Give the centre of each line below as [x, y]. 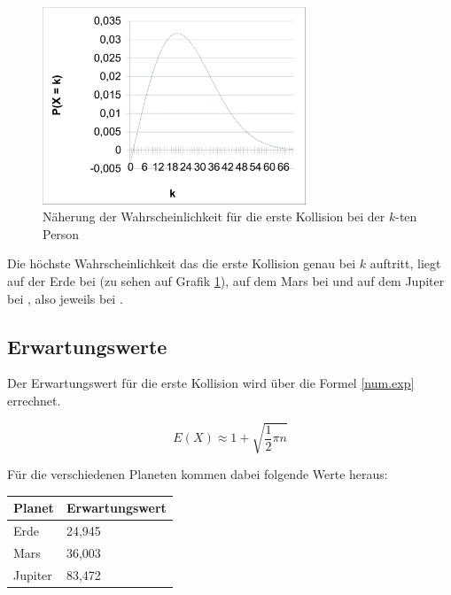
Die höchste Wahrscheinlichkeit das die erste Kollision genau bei [182, 263]
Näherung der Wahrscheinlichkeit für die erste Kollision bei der [214, 216]
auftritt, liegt [405, 263]
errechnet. [34, 400]
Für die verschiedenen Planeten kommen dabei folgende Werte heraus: [198, 474]
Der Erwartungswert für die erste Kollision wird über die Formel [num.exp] [211, 383]
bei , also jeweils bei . [65, 298]
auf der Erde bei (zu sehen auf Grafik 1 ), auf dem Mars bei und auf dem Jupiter [226, 280]
